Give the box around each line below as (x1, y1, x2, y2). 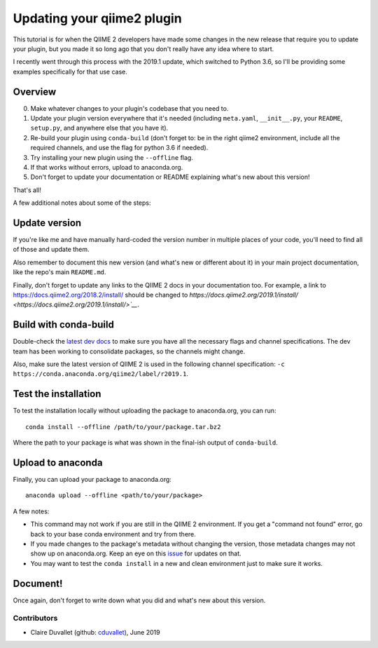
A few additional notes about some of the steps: (13, 198, 151, 207)
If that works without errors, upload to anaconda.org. (30, 163, 183, 171)
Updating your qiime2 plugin (13, 11, 182, 26)
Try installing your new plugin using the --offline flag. (30, 153, 194, 161)
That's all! (13, 186, 41, 194)
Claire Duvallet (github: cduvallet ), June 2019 (30, 628, 160, 636)
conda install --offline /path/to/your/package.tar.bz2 (25, 423, 221, 431)
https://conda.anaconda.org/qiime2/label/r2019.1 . (13, 370, 189, 378)
